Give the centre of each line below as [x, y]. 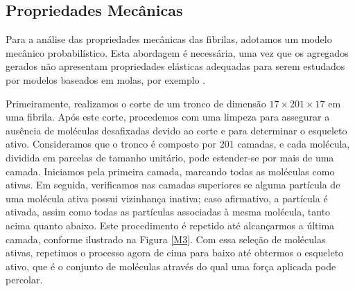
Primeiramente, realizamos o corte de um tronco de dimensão [136, 103]
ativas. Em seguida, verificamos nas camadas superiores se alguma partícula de [173, 185]
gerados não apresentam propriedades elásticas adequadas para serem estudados [175, 66]
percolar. [24, 280]
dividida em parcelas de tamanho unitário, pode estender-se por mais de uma [170, 157]
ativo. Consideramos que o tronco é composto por [111, 144]
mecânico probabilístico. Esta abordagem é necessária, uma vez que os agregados [177, 52]
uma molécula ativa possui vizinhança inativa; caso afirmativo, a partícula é [167, 198]
